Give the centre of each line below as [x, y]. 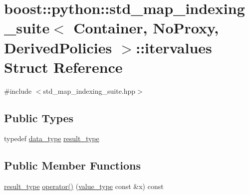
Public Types [39, 117]
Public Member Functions [72, 165]
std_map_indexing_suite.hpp [89, 91]
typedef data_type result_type [52, 138]
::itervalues [174, 47]
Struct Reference [63, 67]
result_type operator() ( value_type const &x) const [84, 186]
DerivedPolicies [58, 47]
